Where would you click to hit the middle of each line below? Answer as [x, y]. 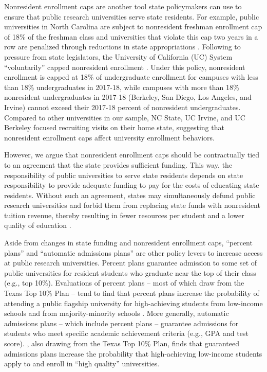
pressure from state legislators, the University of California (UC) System [118, 56]
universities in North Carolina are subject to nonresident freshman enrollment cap [133, 26]
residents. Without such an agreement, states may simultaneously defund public [130, 195]
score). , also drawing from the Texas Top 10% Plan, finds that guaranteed [122, 343]
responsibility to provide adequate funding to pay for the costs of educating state [132, 185]
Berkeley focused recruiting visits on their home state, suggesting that [114, 127]
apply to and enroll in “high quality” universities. [82, 364]
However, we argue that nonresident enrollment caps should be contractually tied [132, 155]
